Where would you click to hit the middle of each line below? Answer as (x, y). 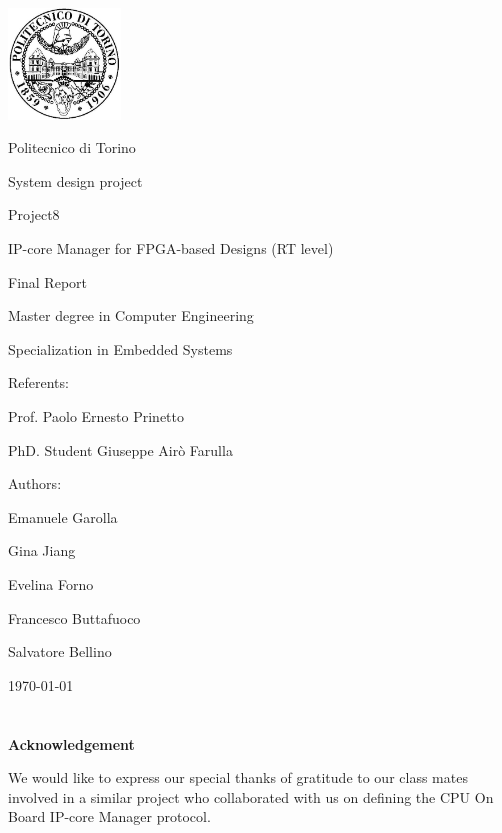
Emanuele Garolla (63, 516)
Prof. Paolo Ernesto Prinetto (96, 416)
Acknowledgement (71, 743)
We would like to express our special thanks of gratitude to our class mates (238, 777)
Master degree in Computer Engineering (131, 315)
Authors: (35, 483)
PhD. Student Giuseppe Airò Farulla (120, 449)
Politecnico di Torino (72, 147)
